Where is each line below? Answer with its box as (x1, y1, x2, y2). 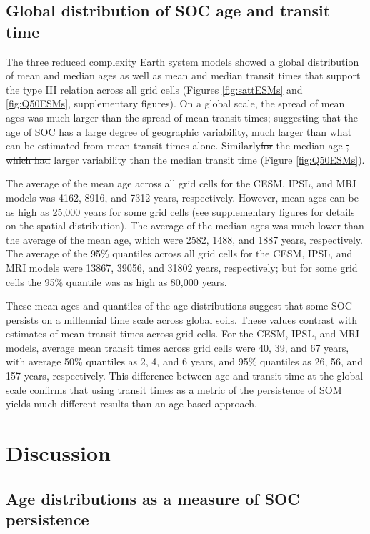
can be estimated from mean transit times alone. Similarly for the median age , (6, 138, 349, 153)
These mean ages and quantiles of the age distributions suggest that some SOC (6, 298, 352, 313)
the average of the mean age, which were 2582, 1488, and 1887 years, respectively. (6, 232, 363, 247)
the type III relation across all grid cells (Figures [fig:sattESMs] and (6, 81, 303, 97)
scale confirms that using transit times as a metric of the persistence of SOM (6, 382, 342, 397)
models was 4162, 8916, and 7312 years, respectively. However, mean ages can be (6, 189, 359, 204)
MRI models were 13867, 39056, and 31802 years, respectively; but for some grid (6, 259, 358, 275)
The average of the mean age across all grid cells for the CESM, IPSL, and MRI (6, 176, 356, 191)
